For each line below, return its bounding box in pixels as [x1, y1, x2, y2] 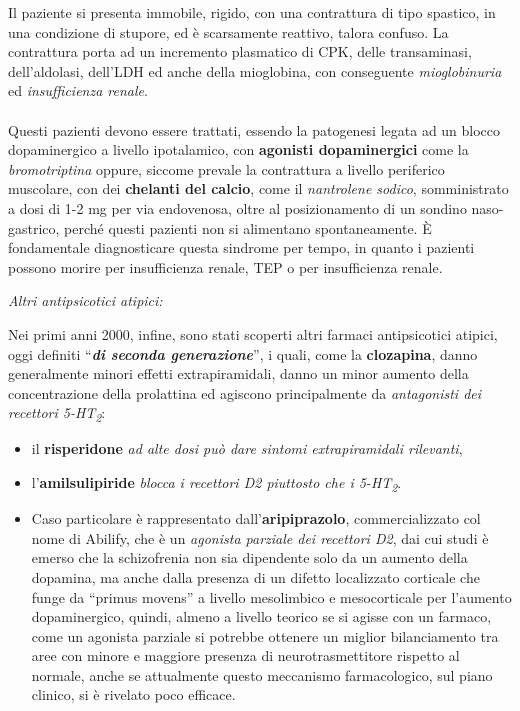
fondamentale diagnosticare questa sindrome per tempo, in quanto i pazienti [8, 237, 475, 258]
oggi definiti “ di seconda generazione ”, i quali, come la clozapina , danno [8, 343, 478, 364]
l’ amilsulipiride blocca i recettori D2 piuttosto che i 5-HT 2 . [31, 472, 402, 495]
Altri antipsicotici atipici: [8, 290, 163, 311]
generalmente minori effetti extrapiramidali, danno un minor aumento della [8, 363, 469, 384]
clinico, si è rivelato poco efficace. [31, 684, 236, 705]
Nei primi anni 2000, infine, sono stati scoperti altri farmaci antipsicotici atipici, [8, 323, 498, 344]
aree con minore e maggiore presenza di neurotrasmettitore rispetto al [31, 645, 460, 666]
